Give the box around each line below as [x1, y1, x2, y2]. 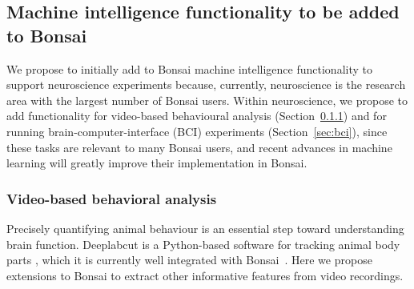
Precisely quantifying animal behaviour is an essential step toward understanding [6, 219, 404, 236]
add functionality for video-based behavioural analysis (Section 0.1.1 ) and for [6, 107, 387, 124]
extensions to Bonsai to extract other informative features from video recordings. [6, 267, 404, 283]
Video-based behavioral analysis [6, 188, 217, 208]
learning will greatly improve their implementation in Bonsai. [6, 155, 307, 171]
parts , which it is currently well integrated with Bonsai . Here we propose [6, 251, 372, 268]
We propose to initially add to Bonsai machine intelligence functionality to [6, 60, 372, 77]
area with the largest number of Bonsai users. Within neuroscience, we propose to [6, 91, 408, 108]
